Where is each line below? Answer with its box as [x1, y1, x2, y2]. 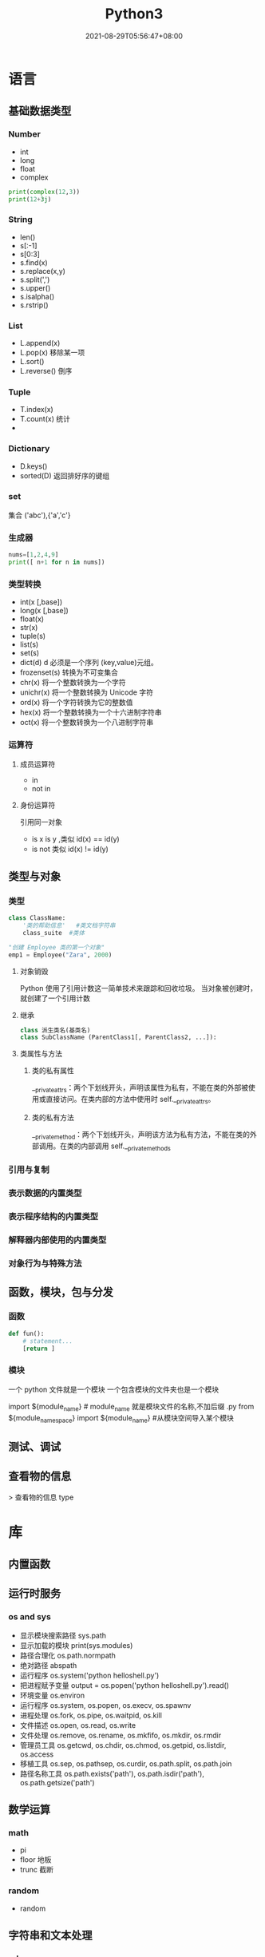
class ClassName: [8, 914, 66, 922]
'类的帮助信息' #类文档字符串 [22, 921, 116, 930]
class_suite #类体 [22, 929, 85, 937]
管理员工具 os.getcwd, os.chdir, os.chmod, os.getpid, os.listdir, [19, 1740, 227, 1749]
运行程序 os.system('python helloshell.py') [19, 1670, 160, 1680]
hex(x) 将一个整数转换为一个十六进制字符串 [19, 707, 162, 717]
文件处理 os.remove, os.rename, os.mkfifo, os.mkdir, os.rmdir [19, 1730, 222, 1740]
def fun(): [8, 1329, 45, 1337]
